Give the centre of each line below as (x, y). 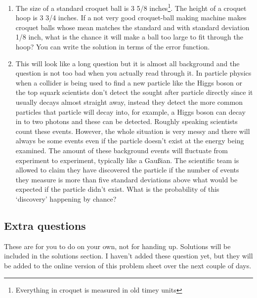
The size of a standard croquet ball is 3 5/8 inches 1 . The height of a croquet (131, 7)
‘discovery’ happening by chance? (66, 198)
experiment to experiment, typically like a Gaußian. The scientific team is (127, 160)
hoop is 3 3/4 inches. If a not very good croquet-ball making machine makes (131, 18)
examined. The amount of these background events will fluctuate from (122, 150)
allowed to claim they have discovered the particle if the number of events (127, 170)
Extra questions (45, 225)
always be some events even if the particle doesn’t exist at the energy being (130, 141)
